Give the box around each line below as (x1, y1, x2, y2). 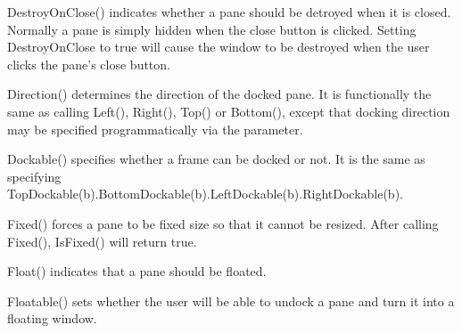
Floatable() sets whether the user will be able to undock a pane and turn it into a (7, 291, 455, 310)
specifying (7, 166, 62, 185)
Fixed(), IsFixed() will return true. (7, 231, 197, 250)
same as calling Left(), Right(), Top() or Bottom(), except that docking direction (7, 102, 450, 120)
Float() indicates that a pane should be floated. (7, 262, 267, 280)
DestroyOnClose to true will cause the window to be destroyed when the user (7, 37, 430, 56)
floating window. (7, 309, 97, 328)
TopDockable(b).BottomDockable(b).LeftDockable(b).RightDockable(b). (7, 184, 403, 203)
